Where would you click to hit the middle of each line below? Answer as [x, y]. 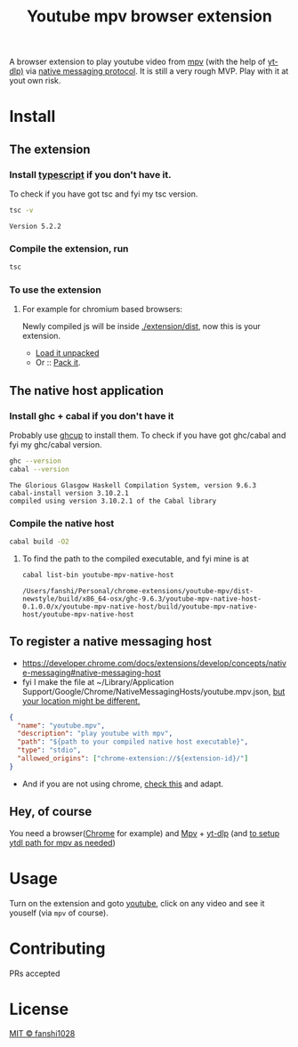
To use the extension [56, 290]
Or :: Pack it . [58, 363]
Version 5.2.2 [36, 226]
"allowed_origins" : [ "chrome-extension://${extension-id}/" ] [133, 759]
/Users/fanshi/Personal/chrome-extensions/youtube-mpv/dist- [138, 591]
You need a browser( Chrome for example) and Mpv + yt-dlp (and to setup [145, 833]
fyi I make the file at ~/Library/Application [98, 681]
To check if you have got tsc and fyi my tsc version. [104, 194]
